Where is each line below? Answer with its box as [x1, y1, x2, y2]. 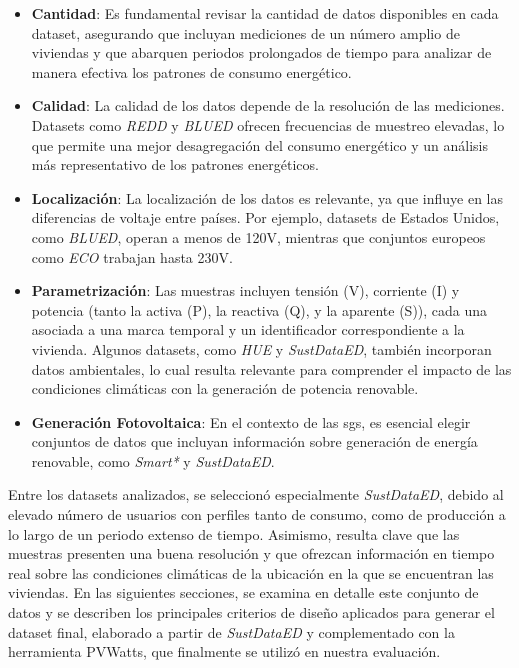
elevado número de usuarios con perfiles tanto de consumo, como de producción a [8, 504, 506, 525]
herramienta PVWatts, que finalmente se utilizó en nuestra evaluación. [8, 641, 441, 662]
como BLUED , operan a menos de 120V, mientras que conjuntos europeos [31, 226, 486, 247]
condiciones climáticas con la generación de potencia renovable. [31, 378, 419, 399]
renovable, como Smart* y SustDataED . [31, 450, 275, 471]
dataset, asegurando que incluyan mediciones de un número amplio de [31, 22, 460, 43]
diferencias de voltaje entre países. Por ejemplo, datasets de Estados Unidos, [31, 207, 500, 228]
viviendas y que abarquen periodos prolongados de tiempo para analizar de [31, 42, 492, 63]
